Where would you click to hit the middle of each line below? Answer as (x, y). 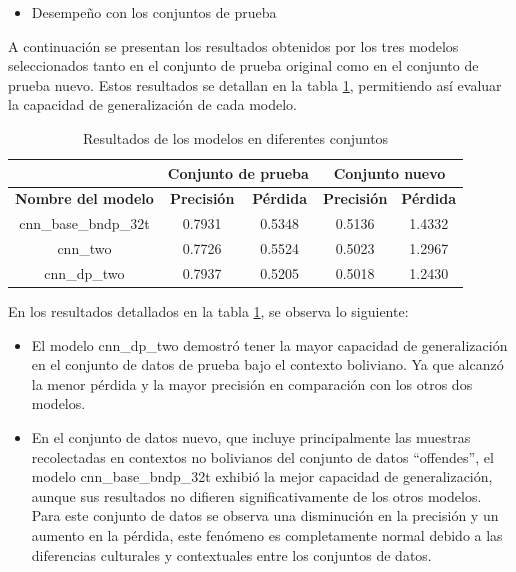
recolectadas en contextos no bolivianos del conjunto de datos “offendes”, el (262, 456)
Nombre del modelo (84, 198)
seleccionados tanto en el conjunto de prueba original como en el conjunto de (243, 65)
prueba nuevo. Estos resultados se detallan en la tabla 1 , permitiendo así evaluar (255, 84)
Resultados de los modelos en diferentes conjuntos (235, 137)
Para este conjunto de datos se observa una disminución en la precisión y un (265, 515)
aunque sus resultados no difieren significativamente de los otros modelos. (256, 495)
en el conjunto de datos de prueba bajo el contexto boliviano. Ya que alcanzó (267, 364)
